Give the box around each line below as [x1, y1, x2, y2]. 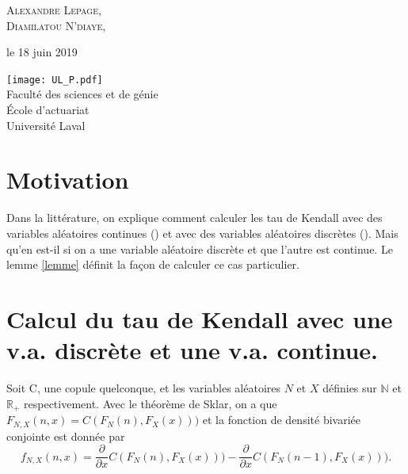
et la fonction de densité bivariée [202, 411, 360, 428]
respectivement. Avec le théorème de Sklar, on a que [24, 395, 277, 411]
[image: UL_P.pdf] [6, 74, 103, 86]
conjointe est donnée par [6, 427, 125, 444]
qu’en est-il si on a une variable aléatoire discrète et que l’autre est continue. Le [6, 240, 393, 257]
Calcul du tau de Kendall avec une [6, 302, 393, 334]
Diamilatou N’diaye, [6, 17, 106, 33]
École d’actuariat [6, 101, 90, 118]
